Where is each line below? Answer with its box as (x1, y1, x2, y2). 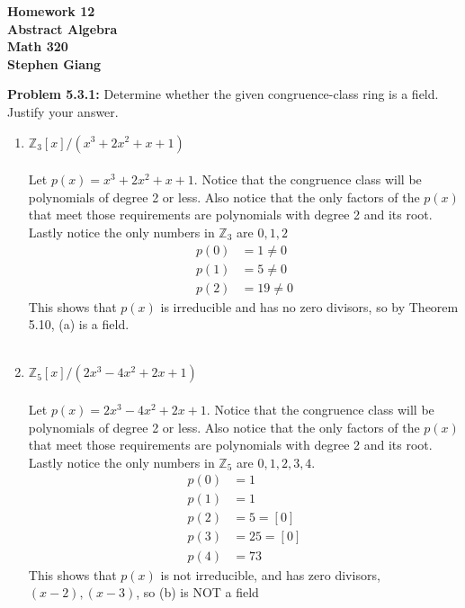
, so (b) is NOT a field (136, 583, 259, 602)
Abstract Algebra (7, 19, 118, 38)
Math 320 (7, 37, 68, 56)
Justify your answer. (7, 102, 119, 121)
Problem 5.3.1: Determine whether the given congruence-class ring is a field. (7, 85, 439, 103)
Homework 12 (7, 2, 95, 20)
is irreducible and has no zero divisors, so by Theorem (160, 297, 459, 316)
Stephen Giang (7, 54, 102, 73)
